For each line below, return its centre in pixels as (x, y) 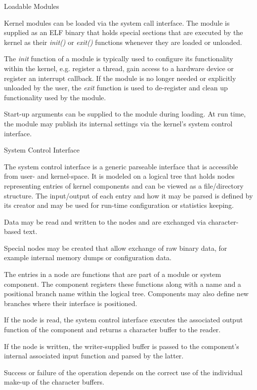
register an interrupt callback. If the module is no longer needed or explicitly (120, 78)
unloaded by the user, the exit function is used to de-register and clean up (116, 88)
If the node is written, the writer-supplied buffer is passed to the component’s (122, 346)
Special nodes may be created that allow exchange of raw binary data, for (116, 248)
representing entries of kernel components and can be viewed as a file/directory (124, 185)
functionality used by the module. (55, 97)
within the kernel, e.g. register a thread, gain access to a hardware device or (119, 68)
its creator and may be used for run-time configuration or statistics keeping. (119, 205)
